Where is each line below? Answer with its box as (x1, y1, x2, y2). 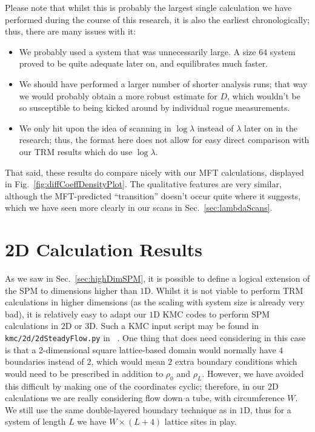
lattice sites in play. (164, 415, 237, 428)
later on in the (244, 121, 297, 134)
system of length (5, 415, 66, 428)
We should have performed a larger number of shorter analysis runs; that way (19, 77, 308, 90)
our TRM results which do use (19, 145, 133, 158)
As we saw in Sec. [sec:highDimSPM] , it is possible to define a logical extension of (5, 272, 310, 285)
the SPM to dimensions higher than (5, 284, 138, 296)
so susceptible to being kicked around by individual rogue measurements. (19, 101, 290, 114)
